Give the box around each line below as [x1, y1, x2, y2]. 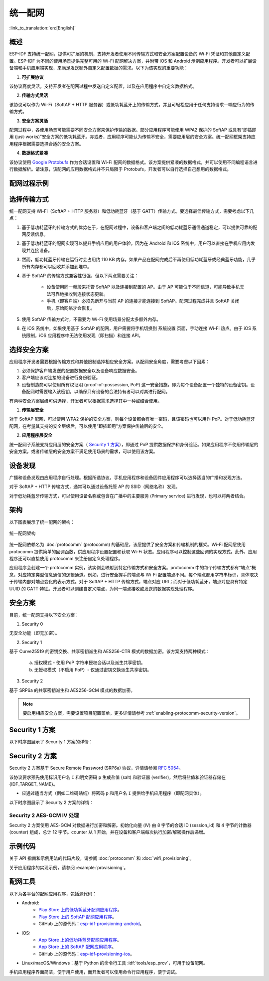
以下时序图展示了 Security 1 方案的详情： [9, 739, 93, 745]
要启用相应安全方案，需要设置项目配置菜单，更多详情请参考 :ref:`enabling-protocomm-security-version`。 [22, 710, 241, 716]
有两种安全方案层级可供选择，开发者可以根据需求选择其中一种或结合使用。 [9, 398, 162, 404]
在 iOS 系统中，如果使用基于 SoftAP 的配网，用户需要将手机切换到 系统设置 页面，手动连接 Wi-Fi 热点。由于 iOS [21, 326, 252, 331]
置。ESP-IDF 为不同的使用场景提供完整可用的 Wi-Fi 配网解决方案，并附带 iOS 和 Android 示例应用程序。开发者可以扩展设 [9, 58, 257, 64]
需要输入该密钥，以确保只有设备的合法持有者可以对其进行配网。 [39, 389, 170, 395]
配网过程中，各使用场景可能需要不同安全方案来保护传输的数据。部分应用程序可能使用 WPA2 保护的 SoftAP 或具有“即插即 [9, 127, 257, 133]
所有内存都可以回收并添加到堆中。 [21, 263, 92, 269]
